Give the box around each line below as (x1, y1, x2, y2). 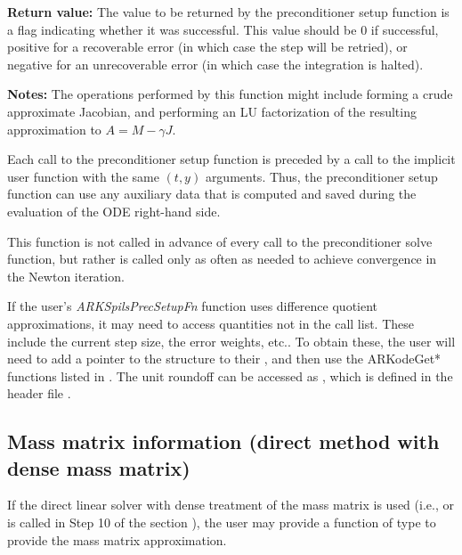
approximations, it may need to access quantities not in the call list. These (7, 314, 415, 332)
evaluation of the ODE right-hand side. (7, 201, 221, 220)
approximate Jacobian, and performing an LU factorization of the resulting (7, 102, 417, 120)
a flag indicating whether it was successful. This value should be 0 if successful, (7, 20, 439, 38)
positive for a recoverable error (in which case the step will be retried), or (7, 37, 408, 56)
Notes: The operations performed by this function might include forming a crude (7, 85, 453, 103)
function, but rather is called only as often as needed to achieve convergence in (7, 249, 437, 268)
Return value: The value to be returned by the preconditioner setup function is (7, 3, 450, 20)
